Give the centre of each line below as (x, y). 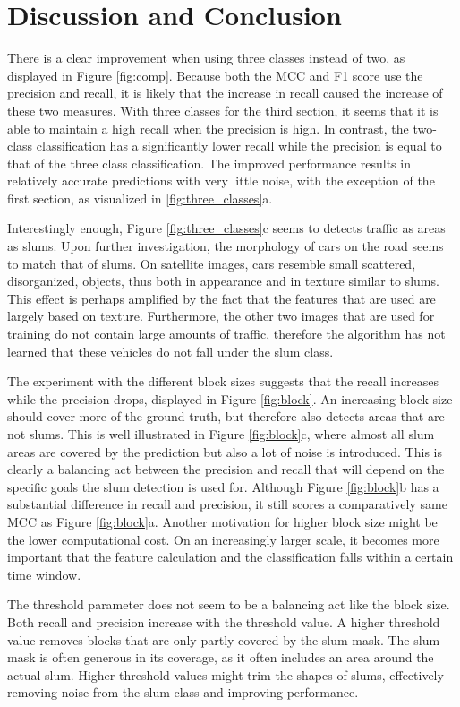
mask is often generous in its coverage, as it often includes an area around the (221, 657)
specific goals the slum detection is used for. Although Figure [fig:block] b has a (223, 486)
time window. (44, 574)
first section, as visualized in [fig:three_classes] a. (140, 198)
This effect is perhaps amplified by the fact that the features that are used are (221, 298)
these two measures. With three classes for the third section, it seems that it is (223, 110)
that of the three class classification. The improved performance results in (209, 163)
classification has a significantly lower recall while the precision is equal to (239, 146)
